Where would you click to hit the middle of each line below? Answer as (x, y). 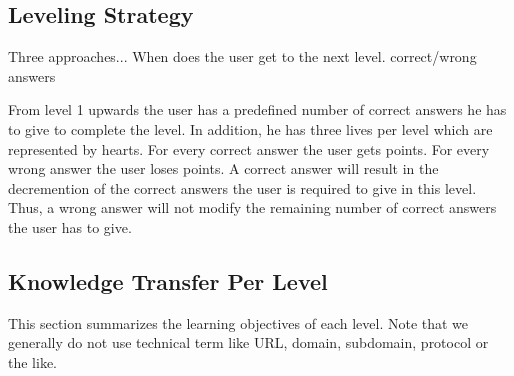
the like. (32, 361)
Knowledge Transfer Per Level (168, 280)
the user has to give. (70, 226)
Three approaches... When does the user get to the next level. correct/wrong (242, 56)
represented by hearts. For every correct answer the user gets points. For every (249, 148)
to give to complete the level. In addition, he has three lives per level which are (250, 128)
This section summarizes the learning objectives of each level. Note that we (238, 322)
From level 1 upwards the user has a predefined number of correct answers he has (257, 109)
